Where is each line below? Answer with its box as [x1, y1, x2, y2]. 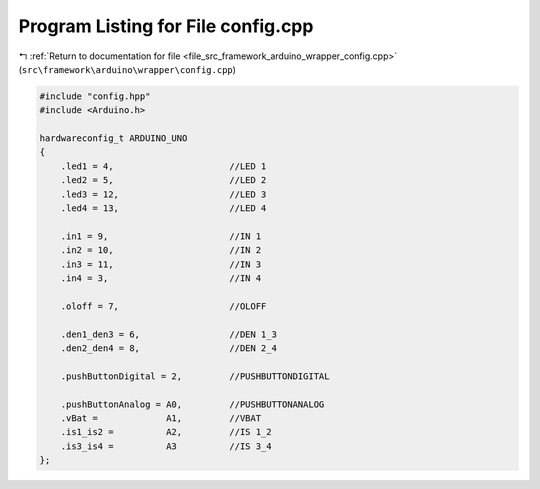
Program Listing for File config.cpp [18, 15, 314, 37]
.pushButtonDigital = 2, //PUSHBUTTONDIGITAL [60, 370, 330, 382]
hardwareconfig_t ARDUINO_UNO [39, 133, 188, 144]
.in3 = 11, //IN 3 [60, 258, 262, 270]
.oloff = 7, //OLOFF [60, 300, 267, 312]
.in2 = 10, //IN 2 [60, 245, 262, 256]
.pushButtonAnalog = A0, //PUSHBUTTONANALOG [60, 398, 325, 410]
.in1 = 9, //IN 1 [60, 230, 262, 242]
